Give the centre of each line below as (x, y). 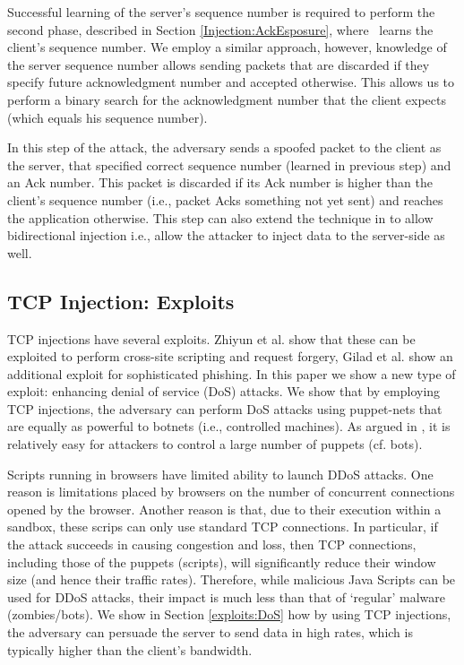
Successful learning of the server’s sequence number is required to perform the (221, 12)
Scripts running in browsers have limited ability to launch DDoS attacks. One (220, 474)
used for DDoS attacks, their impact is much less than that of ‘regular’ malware (227, 596)
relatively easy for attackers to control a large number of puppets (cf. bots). (215, 444)
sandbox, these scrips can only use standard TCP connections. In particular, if (223, 527)
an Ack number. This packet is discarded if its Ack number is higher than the (220, 182)
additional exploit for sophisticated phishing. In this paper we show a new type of (232, 373)
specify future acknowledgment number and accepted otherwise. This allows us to (231, 82)
